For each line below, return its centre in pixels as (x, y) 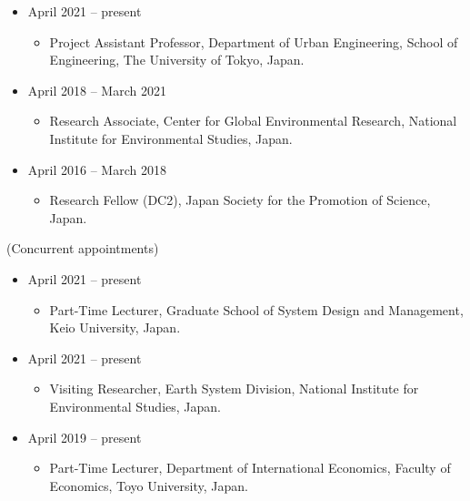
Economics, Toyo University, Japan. (149, 485)
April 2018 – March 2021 (97, 90)
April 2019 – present (85, 437)
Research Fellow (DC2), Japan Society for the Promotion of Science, (240, 200)
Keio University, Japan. (115, 327)
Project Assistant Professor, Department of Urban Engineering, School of (254, 41)
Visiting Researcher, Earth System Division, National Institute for (234, 389)
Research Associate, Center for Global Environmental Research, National (253, 121)
